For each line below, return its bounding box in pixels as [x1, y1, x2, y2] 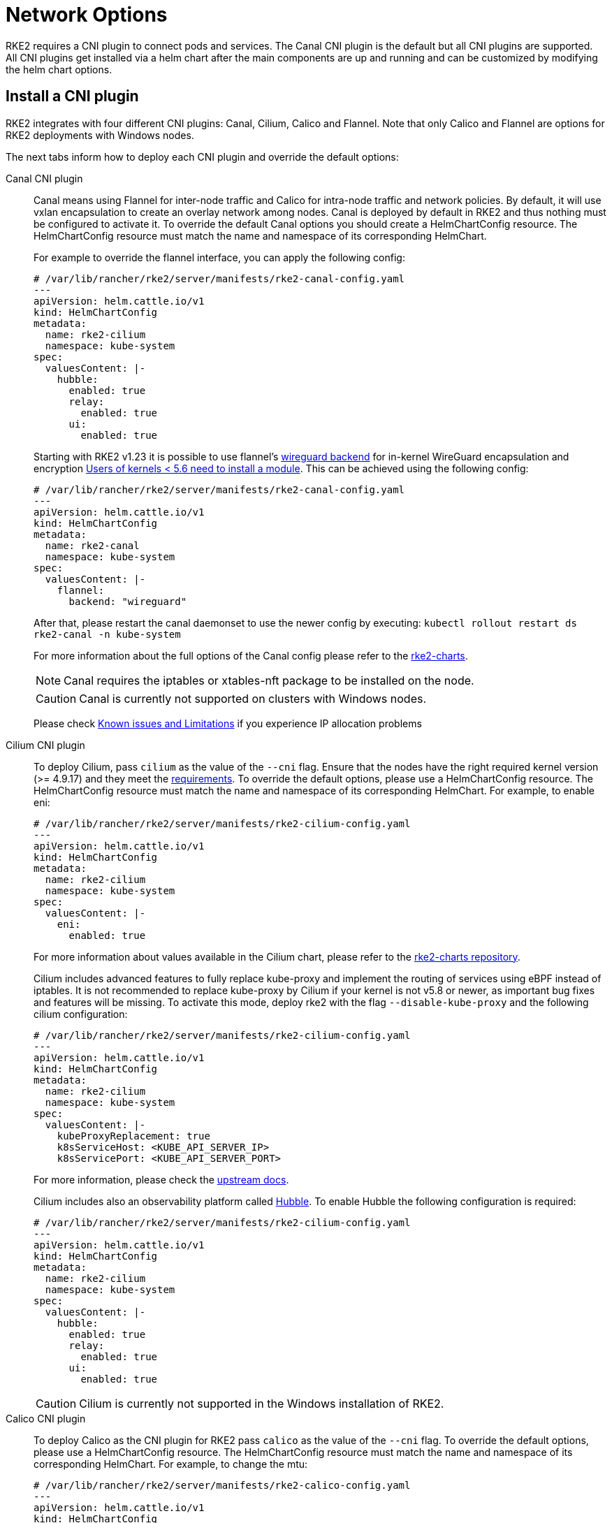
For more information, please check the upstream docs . [34, 1173, 289, 1186]
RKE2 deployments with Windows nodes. [6, 129, 194, 141]
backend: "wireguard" [68, 595, 187, 607]
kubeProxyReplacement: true [57, 1130, 210, 1142]
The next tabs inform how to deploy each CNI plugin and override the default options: [6, 150, 399, 163]
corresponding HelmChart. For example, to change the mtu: [34, 1457, 308, 1470]
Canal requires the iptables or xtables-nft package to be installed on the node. [64, 673, 474, 687]
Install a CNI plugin [6, 87, 139, 105]
